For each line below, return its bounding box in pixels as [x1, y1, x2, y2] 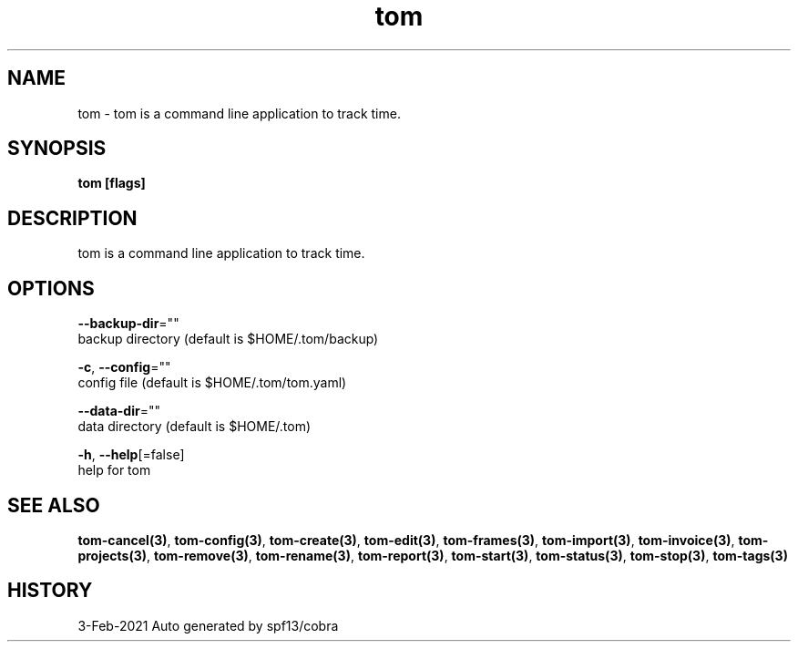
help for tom [77, 462, 151, 479]
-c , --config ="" [77, 359, 171, 376]
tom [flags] [77, 175, 146, 191]
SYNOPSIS [7, 137, 107, 160]
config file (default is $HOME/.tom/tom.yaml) [77, 375, 347, 391]
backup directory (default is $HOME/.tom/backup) [77, 331, 379, 347]
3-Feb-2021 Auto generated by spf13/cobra [77, 617, 339, 634]
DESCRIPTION [7, 206, 138, 230]
